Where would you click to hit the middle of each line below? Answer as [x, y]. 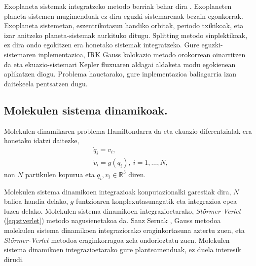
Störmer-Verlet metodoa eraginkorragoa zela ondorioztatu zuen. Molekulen [117, 240]
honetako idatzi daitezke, [42, 140]
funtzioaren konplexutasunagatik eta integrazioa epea [156, 201]
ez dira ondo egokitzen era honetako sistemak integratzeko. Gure [102, 45]
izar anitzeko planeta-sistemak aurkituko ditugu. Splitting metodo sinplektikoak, [126, 35]
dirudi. [14, 259]
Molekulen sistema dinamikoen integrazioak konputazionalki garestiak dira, [118, 191]
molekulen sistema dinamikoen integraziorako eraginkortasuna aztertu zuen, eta [124, 230]
